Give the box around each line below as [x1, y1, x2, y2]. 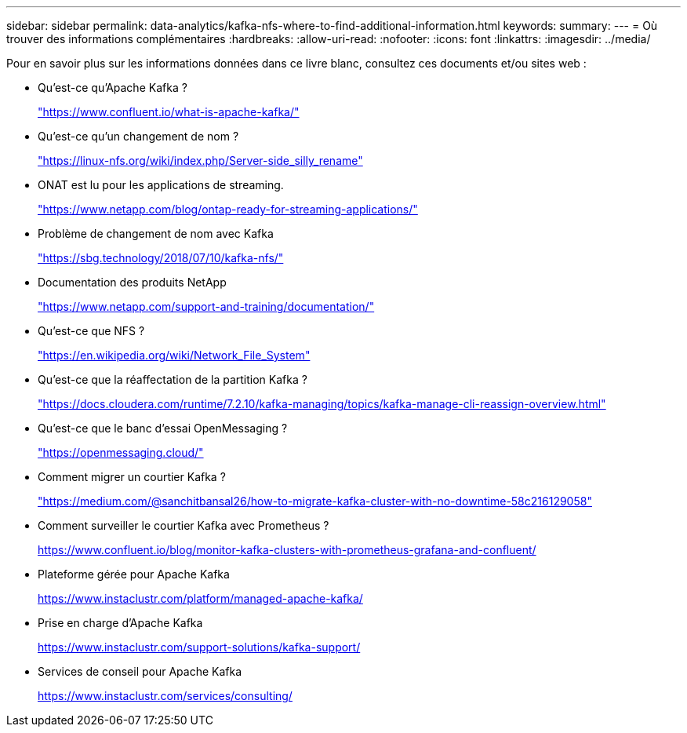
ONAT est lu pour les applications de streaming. [38, 178, 284, 191]
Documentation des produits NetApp [38, 275, 227, 289]
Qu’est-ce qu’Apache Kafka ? [38, 81, 187, 94]
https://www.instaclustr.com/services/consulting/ [38, 689, 293, 702]
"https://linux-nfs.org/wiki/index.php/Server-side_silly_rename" [38, 154, 363, 167]
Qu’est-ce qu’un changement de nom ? [38, 129, 239, 143]
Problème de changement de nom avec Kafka [38, 227, 274, 240]
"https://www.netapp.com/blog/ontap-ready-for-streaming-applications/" [38, 202, 418, 216]
